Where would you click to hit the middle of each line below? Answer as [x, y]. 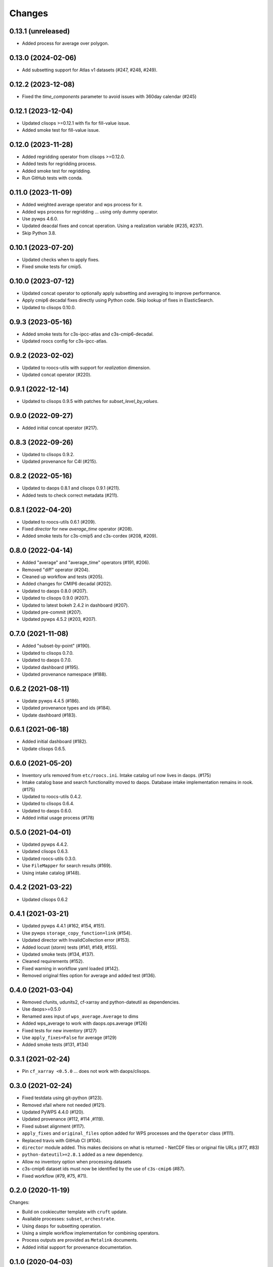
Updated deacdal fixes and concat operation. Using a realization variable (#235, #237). [113, 226]
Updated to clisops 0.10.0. [49, 307]
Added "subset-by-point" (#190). [56, 646]
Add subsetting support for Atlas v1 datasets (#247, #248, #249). [90, 70]
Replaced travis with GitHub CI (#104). [62, 1140]
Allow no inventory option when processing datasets [77, 1162]
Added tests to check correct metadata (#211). [70, 495]
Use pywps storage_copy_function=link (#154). [77, 933]
